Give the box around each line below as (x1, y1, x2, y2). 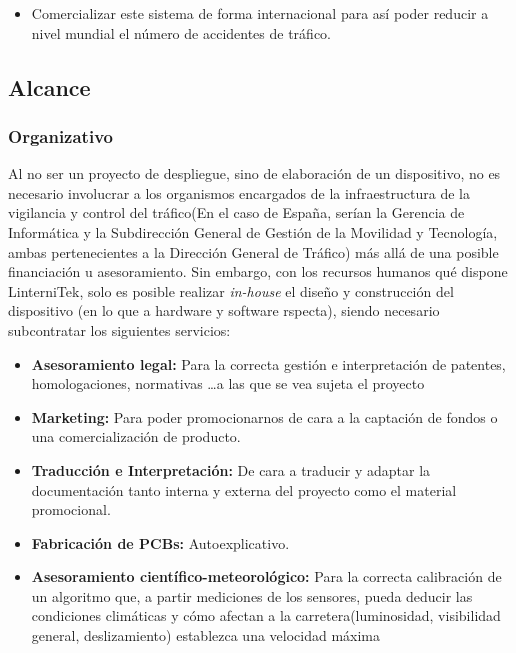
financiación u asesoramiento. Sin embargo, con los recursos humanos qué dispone (8, 261, 508, 282)
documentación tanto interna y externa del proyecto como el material (31, 479, 457, 500)
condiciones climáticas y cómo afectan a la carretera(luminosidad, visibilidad (31, 605, 501, 626)
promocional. (31, 499, 111, 520)
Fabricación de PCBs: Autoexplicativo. (31, 532, 290, 553)
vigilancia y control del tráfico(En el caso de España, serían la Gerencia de (8, 202, 465, 223)
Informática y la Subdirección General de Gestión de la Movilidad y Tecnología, (8, 221, 498, 242)
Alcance (8, 71, 91, 102)
